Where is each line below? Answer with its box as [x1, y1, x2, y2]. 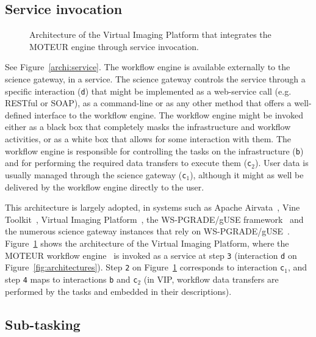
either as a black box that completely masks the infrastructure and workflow [5, 120, 291, 133]
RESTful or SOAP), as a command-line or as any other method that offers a [5, 96, 292, 109]
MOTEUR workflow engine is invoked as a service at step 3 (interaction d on [5, 248, 297, 261]
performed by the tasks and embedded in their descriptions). [5, 284, 232, 297]
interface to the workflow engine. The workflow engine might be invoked [34, 108, 303, 121]
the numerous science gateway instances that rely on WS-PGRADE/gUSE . [5, 225, 290, 237]
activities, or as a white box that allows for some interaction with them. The [5, 132, 291, 145]
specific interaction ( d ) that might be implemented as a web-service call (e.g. [5, 84, 292, 97]
